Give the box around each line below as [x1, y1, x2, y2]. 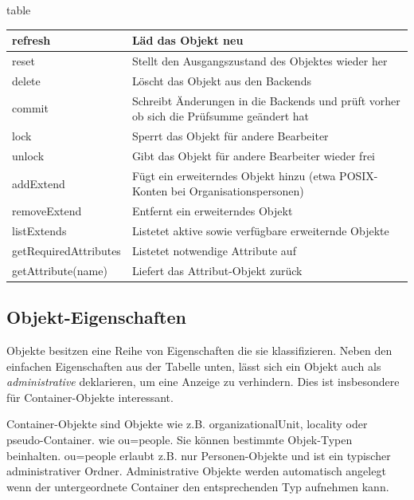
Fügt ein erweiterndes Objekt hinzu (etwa [131, 167, 336, 183]
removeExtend [12, 203, 82, 219]
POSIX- [339, 167, 378, 183]
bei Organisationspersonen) [170, 183, 304, 199]
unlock [12, 147, 45, 163]
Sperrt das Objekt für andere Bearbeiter [131, 128, 329, 144]
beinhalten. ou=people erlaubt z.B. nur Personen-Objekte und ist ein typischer [6, 447, 391, 463]
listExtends [12, 222, 67, 239]
